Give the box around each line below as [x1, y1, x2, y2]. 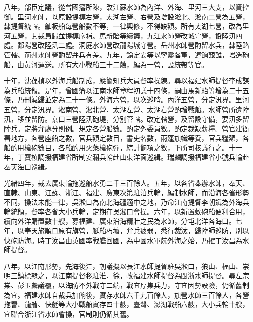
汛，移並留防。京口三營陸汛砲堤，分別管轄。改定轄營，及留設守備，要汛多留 [4, 114, 249, 124]
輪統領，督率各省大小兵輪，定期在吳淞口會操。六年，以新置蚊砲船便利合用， [4, 206, 249, 216]
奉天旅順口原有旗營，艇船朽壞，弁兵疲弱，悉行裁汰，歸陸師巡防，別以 [24, 226, 249, 236]
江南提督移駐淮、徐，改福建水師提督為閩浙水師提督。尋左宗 [58, 270, 249, 281]
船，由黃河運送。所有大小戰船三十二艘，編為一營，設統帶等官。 [4, 59, 208, 69]
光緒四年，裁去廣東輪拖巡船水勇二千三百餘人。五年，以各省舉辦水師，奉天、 [4, 178, 249, 188]
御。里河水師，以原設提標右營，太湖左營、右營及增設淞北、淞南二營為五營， [4, 11, 249, 21]
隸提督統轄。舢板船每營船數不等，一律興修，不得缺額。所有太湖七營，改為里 [4, 21, 249, 31]
